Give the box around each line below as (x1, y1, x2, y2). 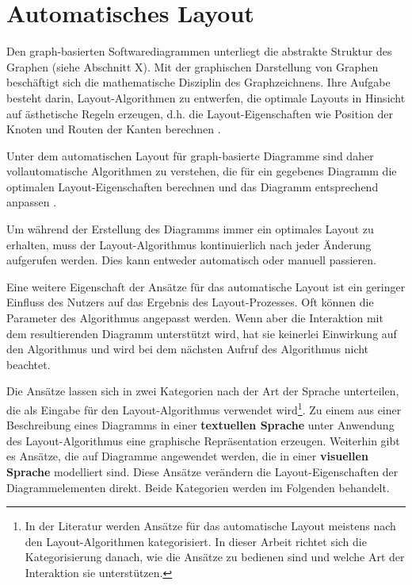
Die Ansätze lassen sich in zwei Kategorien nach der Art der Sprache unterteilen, (6, 383, 399, 399)
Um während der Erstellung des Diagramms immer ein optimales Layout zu (6, 221, 374, 237)
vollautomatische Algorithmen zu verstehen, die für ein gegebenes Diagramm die (6, 163, 397, 179)
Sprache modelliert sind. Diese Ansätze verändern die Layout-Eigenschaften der (6, 464, 399, 480)
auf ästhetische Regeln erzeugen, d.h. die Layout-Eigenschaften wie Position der (6, 105, 394, 121)
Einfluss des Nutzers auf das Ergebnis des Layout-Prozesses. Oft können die (6, 294, 374, 310)
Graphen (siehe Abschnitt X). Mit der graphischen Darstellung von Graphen (6, 58, 379, 75)
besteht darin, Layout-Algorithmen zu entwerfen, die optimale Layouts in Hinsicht (6, 89, 406, 106)
